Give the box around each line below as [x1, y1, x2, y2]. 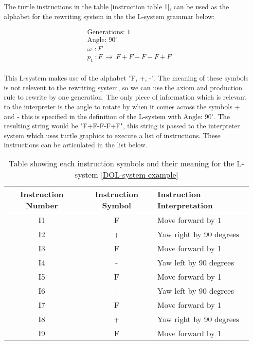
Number [25, 199, 58, 211]
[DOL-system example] [100, 168, 179, 180]
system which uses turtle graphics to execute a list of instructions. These [4, 130, 220, 140]
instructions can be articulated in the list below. [4, 140, 147, 150]
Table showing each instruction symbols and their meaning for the [9, 157, 235, 169]
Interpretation [157, 199, 213, 211]
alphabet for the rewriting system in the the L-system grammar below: [4, 11, 215, 21]
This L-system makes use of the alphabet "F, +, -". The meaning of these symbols [4, 73, 249, 83]
